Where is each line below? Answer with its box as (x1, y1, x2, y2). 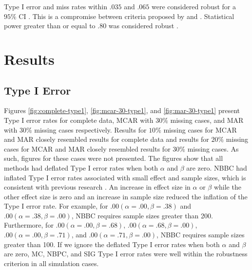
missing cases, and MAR (170, 115, 244, 125)
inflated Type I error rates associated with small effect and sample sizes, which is (4, 172, 246, 182)
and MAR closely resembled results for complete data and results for (4, 134, 209, 144)
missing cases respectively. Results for (34, 124, 147, 135)
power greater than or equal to (4, 20, 96, 31)
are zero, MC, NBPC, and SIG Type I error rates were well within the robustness (4, 249, 248, 259)
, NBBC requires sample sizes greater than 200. (71, 210, 213, 220)
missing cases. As (187, 143, 239, 154)
